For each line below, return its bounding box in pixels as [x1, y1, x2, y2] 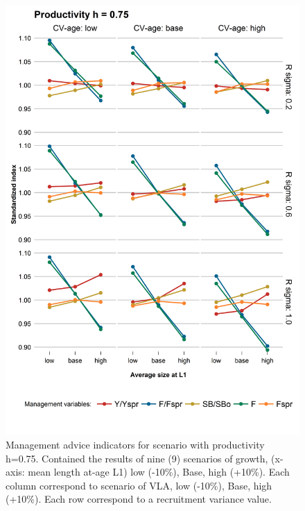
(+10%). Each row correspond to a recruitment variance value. [6, 492, 272, 506]
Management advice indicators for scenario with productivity [6, 437, 265, 452]
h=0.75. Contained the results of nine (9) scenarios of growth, [6, 451, 268, 465]
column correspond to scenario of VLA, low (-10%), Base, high [6, 478, 272, 492]
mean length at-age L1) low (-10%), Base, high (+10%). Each [28, 464, 290, 479]
